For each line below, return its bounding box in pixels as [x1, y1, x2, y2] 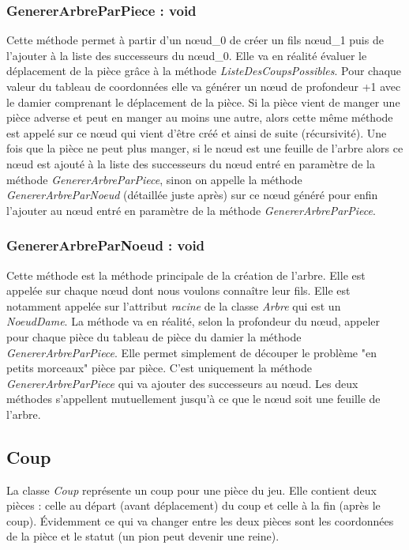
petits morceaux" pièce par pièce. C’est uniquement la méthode [6, 360, 312, 376]
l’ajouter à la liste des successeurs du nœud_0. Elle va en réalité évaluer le [6, 47, 367, 63]
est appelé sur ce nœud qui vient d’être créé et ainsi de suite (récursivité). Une [6, 124, 387, 141]
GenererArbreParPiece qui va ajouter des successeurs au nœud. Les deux [6, 375, 358, 391]
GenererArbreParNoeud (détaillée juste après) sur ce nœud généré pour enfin [6, 186, 378, 203]
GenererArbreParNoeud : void [6, 235, 205, 255]
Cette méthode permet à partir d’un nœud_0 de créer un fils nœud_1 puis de [6, 32, 384, 48]
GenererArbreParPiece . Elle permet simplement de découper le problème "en [6, 344, 377, 360]
